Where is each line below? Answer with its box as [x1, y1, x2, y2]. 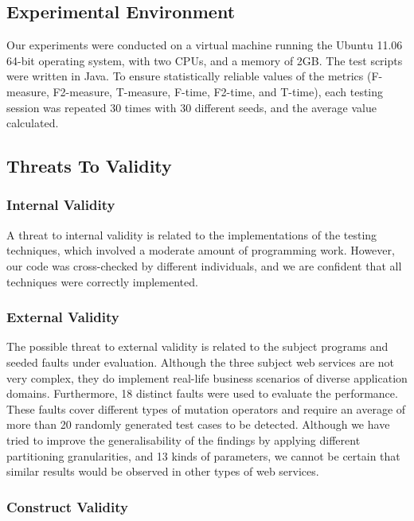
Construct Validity [6, 496, 128, 516]
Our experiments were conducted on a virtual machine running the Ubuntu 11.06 [6, 37, 403, 53]
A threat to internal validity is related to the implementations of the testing [6, 226, 377, 243]
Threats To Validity [6, 154, 172, 178]
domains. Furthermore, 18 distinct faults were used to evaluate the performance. [6, 385, 398, 402]
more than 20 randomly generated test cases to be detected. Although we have [6, 416, 390, 433]
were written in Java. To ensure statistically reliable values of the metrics [6, 68, 364, 84]
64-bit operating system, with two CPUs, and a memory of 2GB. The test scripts [6, 52, 403, 68]
